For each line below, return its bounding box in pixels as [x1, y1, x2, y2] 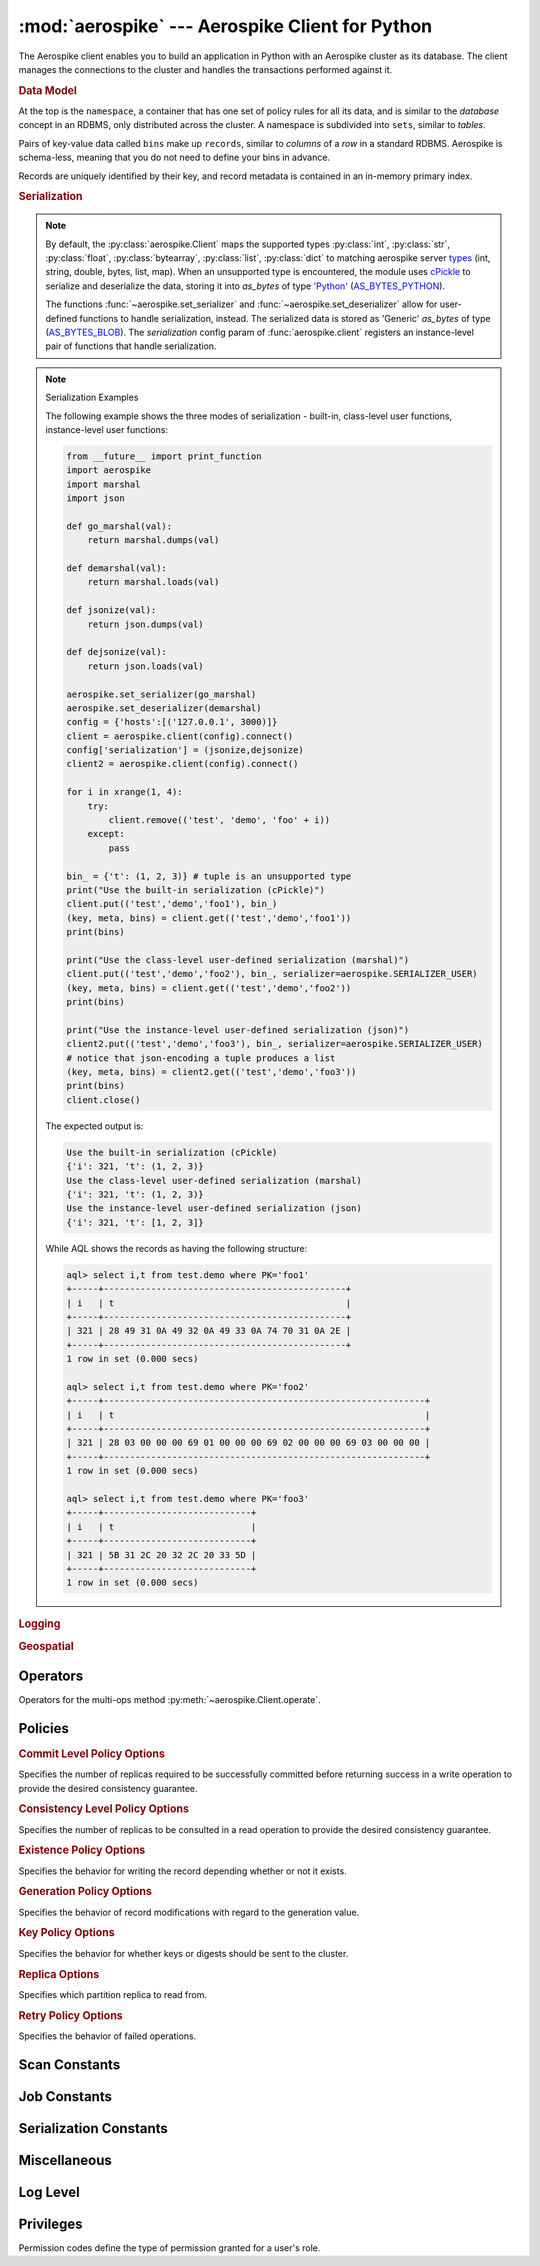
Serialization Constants [18, 2120, 169, 2137]
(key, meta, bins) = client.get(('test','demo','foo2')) [66, 982, 352, 994]
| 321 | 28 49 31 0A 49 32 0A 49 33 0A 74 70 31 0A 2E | [66, 1325, 352, 1337]
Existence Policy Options [18, 1843, 146, 1857]
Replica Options [18, 1967, 100, 1981]
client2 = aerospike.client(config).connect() [66, 758, 299, 770]
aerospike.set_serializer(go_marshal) [66, 688, 257, 700]
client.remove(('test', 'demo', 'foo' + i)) [108, 815, 331, 826]
